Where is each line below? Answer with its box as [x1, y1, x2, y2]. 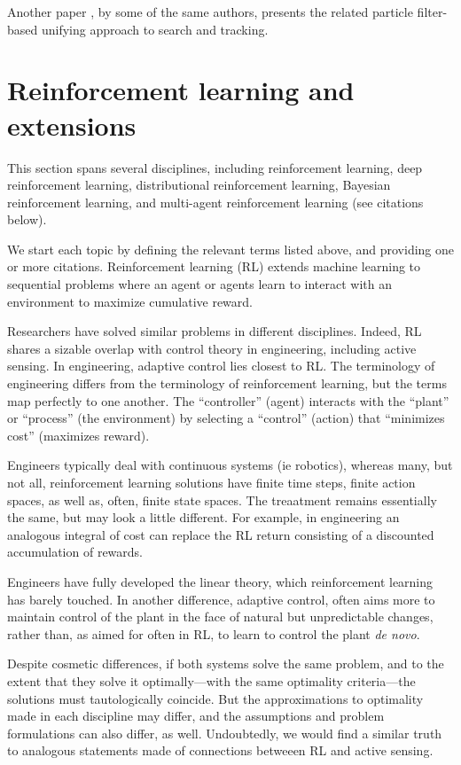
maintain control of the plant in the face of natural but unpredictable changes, [7, 607, 434, 626]
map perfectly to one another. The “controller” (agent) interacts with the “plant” [7, 391, 449, 410]
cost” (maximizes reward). [7, 425, 150, 444]
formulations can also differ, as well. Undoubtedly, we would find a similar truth [7, 723, 442, 742]
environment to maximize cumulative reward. [7, 292, 253, 310]
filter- [417, 3, 448, 20]
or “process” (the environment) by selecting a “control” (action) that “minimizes [7, 409, 445, 427]
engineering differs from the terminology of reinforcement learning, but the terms [7, 374, 447, 393]
